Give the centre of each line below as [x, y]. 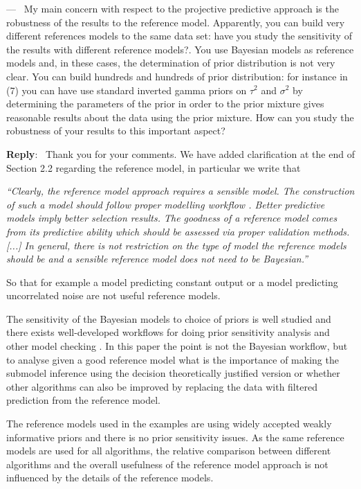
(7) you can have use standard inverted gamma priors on [127, 90]
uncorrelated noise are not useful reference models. [113, 295]
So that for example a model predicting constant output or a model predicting [172, 282]
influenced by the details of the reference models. [110, 478]
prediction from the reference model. [83, 400]
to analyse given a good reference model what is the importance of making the [173, 359]
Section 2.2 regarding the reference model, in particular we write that [154, 167]
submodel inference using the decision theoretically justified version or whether [173, 373]
